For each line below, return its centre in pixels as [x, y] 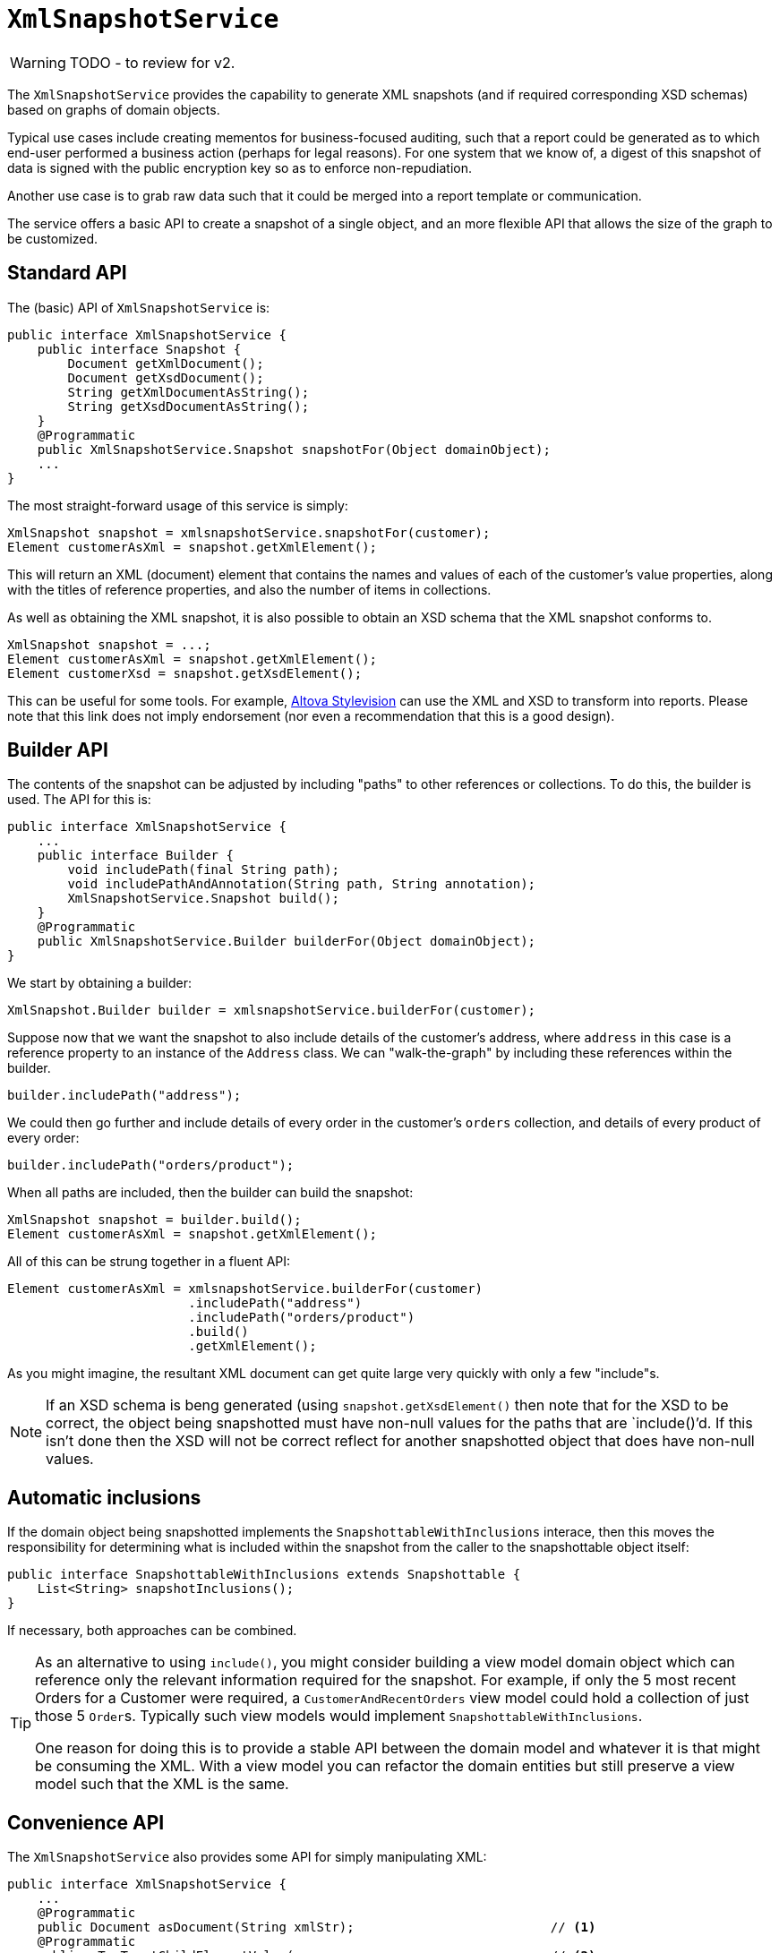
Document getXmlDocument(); [166, 363]
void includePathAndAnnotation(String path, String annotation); [302, 884]
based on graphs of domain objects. [114, 109]
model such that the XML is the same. [162, 1784]
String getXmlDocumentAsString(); [188, 392]
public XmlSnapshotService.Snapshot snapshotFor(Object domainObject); [294, 449]
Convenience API [86, 1822]
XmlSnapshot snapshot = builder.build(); [154, 1220]
